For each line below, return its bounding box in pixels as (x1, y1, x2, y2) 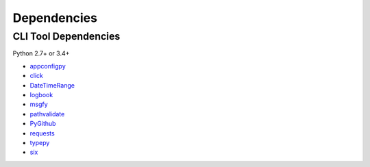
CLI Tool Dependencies (12, 30, 121, 42)
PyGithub (29, 120, 56, 128)
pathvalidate (29, 110, 65, 118)
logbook (29, 90, 53, 99)
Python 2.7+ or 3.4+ (12, 49, 70, 57)
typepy (29, 138, 50, 146)
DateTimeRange (29, 81, 75, 89)
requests (29, 129, 55, 137)
